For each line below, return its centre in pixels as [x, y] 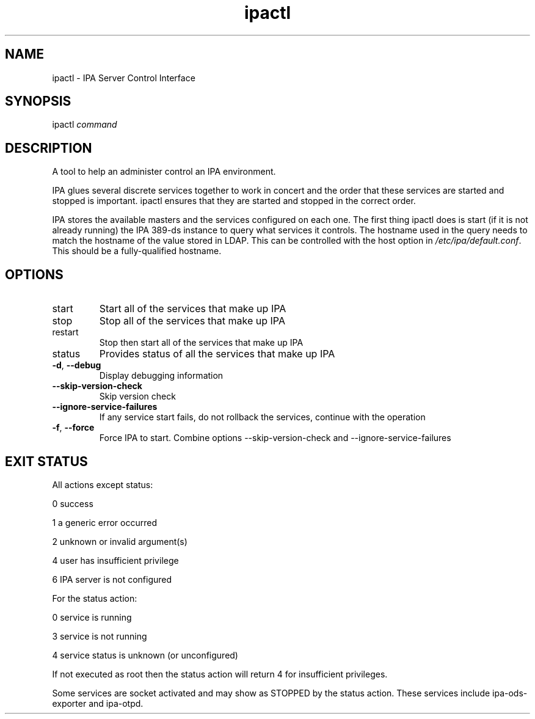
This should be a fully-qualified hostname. [137, 251]
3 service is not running [100, 636]
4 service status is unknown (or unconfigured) [145, 655]
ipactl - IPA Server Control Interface [124, 78]
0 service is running [92, 617]
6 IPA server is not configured [112, 579]
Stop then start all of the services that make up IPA [201, 343]
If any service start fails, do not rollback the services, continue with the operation [262, 417]
